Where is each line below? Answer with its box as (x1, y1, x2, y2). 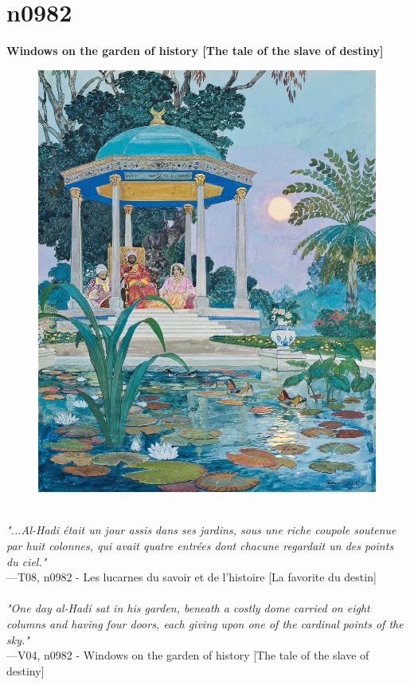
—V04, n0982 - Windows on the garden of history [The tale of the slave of (6, 647, 369, 663)
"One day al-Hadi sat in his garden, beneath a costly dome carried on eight (6, 600, 370, 616)
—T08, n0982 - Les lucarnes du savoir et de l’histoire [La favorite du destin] (6, 569, 377, 585)
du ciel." (6, 553, 47, 569)
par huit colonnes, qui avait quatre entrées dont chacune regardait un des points (6, 537, 394, 553)
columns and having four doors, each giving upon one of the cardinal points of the (6, 615, 404, 632)
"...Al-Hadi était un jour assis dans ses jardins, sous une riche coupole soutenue (6, 522, 396, 538)
